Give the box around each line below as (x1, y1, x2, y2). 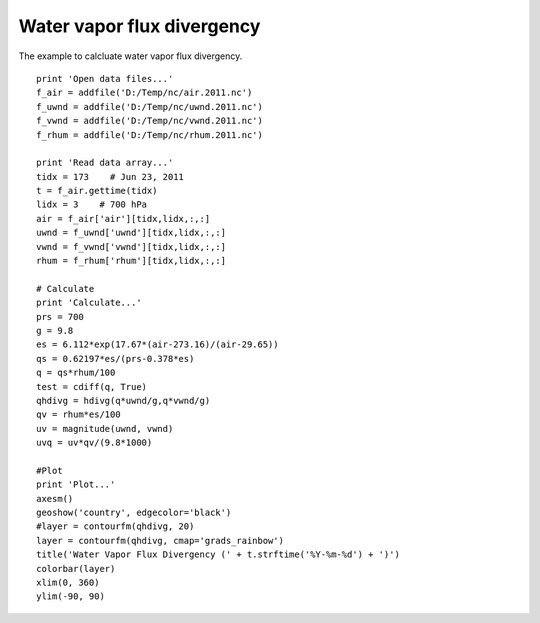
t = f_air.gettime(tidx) (36, 185, 158, 197)
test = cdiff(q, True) (36, 381, 148, 392)
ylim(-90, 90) (36, 591, 105, 602)
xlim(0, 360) (36, 577, 100, 588)
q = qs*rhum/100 (36, 367, 116, 379)
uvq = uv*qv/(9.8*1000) (36, 437, 153, 449)
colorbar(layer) (36, 563, 116, 574)
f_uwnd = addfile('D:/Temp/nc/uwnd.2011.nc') (36, 101, 264, 112)
